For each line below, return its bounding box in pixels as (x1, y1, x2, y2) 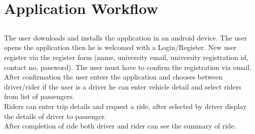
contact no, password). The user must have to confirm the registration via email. (4, 61, 252, 72)
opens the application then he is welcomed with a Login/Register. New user (4, 42, 236, 52)
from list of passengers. (4, 91, 75, 101)
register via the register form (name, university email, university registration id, (4, 51, 248, 62)
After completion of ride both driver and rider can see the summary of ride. (4, 120, 236, 131)
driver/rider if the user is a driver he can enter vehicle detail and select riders (4, 81, 241, 91)
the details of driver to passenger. (4, 110, 107, 121)
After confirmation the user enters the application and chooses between (4, 71, 223, 82)
